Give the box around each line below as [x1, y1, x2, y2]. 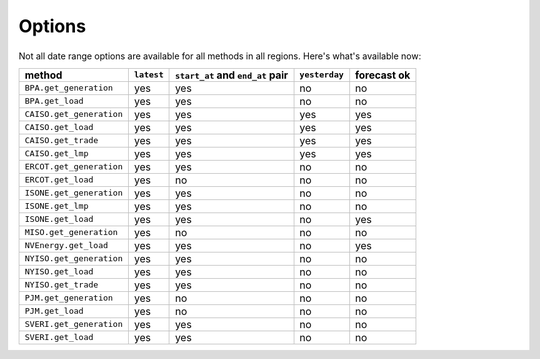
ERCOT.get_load [24, 175, 94, 185]
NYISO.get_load [24, 266, 94, 277]
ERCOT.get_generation [24, 161, 124, 172]
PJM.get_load [24, 306, 84, 317]
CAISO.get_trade [24, 135, 99, 146]
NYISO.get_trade [24, 280, 99, 290]
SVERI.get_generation [24, 319, 124, 330]
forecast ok [355, 68, 411, 82]
